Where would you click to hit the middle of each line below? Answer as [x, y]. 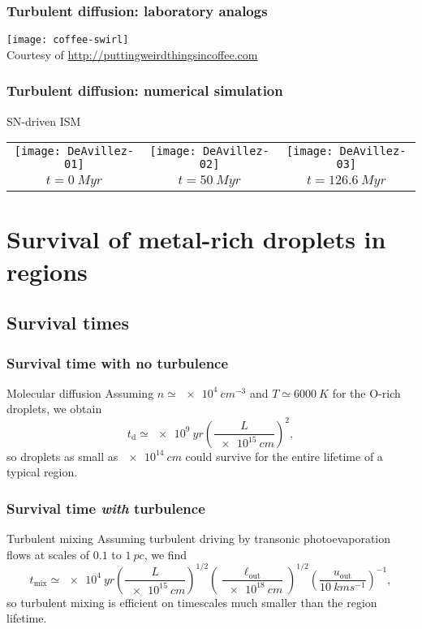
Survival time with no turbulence [118, 362]
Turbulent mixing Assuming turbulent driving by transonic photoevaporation [199, 538]
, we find [166, 554]
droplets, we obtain [54, 409]
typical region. [42, 472]
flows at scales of [48, 554]
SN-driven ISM [44, 121]
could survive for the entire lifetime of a [284, 456]
